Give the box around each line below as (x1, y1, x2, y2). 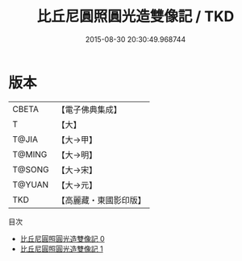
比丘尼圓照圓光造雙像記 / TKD (36, 7, 235, 26)
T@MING (12, 148, 48, 159)
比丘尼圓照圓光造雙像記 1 (19, 243, 103, 254)
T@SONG (12, 164, 50, 175)
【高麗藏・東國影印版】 (56, 194, 147, 205)
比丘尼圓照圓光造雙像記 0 (19, 234, 105, 243)
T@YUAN (12, 179, 49, 190)
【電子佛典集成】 (56, 104, 123, 115)
